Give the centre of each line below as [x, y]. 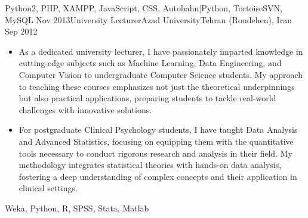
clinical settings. [48, 188]
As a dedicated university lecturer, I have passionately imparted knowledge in [161, 51]
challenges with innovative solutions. [85, 109]
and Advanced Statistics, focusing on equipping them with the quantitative [156, 141]
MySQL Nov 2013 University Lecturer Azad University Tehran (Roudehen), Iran [148, 19]
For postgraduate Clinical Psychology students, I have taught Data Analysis [158, 130]
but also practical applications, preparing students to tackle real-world [147, 98]
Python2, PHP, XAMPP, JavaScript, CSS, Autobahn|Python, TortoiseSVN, [144, 8]
